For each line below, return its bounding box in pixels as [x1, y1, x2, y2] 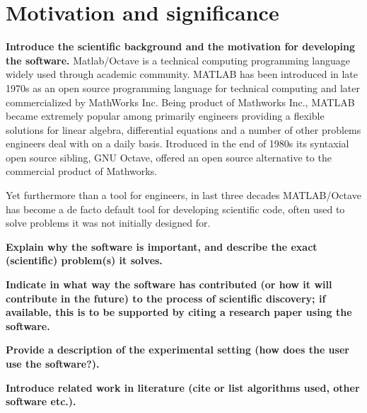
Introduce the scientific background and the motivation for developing [6, 39, 356, 54]
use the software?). [6, 356, 100, 370]
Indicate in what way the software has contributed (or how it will [6, 277, 332, 292]
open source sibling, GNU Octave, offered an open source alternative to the [6, 149, 332, 164]
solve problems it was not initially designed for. [6, 215, 211, 230]
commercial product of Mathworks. [6, 164, 158, 179]
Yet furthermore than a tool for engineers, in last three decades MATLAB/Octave [6, 188, 361, 203]
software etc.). [6, 394, 76, 409]
